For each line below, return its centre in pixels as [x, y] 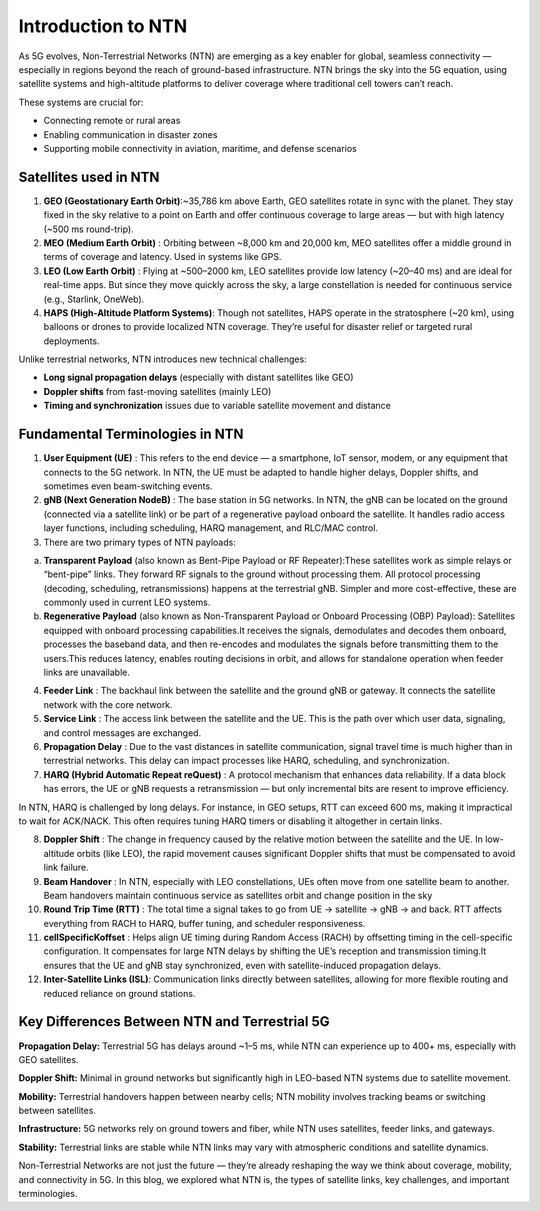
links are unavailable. [86, 672]
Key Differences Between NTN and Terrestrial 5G [174, 1021]
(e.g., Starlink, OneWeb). [94, 299]
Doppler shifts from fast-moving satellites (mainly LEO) [157, 391]
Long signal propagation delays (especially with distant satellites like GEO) [198, 377]
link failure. [66, 867]
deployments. [71, 341]
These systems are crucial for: [81, 102]
